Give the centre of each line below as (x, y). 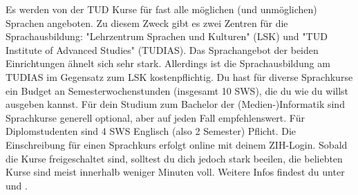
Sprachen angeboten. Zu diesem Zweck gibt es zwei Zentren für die (147, 22)
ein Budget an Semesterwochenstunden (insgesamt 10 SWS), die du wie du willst (177, 90)
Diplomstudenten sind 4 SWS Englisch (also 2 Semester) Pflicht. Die (151, 131)
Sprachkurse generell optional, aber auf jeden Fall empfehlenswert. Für (155, 117)
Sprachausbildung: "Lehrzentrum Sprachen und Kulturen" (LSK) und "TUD (167, 36)
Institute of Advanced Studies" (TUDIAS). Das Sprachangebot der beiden (162, 49)
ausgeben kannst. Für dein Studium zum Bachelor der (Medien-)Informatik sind (175, 104)
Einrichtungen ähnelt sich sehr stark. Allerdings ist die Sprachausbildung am (168, 63)
